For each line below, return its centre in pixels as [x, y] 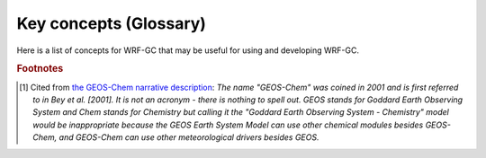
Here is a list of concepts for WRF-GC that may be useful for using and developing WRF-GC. [188, 50]
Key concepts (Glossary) [112, 23]
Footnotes [40, 69]
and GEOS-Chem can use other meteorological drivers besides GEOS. [189, 137]
